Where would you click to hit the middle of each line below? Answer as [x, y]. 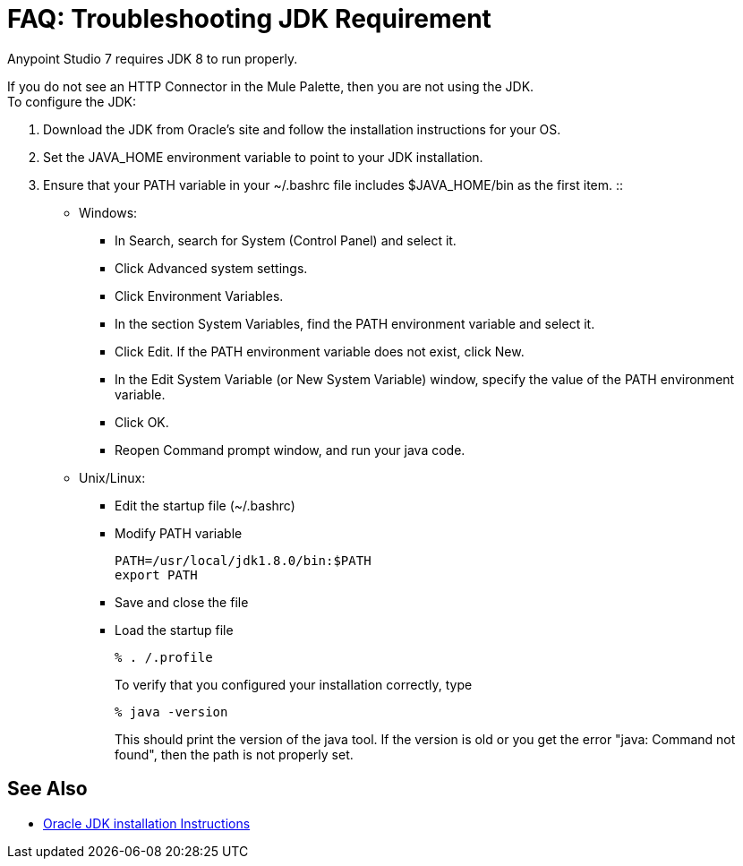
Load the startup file [174, 630]
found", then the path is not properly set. [234, 754]
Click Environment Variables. [199, 296]
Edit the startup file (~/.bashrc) [205, 505]
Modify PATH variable [179, 533]
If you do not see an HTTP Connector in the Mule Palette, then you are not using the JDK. [271, 86]
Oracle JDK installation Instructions [147, 823]
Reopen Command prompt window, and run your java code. [290, 450]
